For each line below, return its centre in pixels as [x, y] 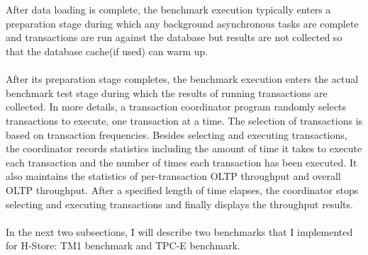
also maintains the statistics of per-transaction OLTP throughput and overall [173, 176]
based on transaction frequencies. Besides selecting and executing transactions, [177, 134]
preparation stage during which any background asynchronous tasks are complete [182, 23]
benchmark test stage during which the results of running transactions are [167, 92]
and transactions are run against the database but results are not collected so [174, 37]
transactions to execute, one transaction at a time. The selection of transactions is [184, 120]
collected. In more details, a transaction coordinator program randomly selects [176, 107]
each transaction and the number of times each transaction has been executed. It [182, 162]
